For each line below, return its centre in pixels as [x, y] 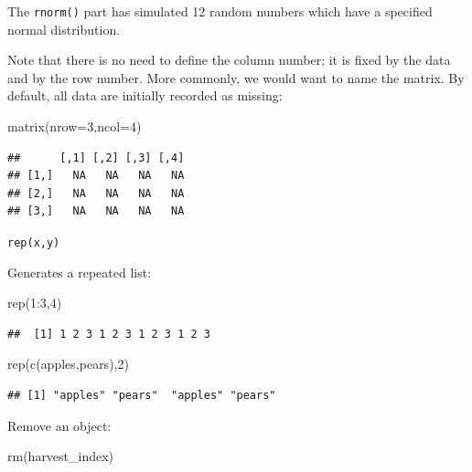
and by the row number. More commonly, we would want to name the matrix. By [236, 77]
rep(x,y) [34, 243]
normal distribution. [64, 29]
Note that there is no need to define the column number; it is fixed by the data [229, 60]
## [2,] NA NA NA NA [96, 193]
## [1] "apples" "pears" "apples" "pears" [142, 396]
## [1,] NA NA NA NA [96, 176]
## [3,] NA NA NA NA [96, 211]
